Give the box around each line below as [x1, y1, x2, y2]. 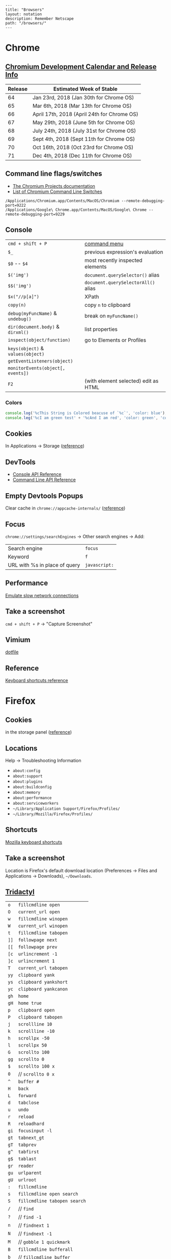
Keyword [8, 553, 30, 560]
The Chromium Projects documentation [12, 183, 96, 189]
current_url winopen [18, 923, 68, 929]
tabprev [18, 1142, 37, 1148]
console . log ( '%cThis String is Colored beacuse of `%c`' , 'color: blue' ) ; [5, 410, 167, 416]
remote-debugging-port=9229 [5, 211, 65, 217]
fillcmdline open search [18, 1191, 78, 1197]
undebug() [8, 316, 32, 322]
